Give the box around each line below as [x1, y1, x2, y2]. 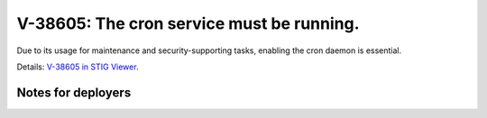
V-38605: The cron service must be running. [16, 14, 360, 33]
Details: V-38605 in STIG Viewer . [16, 61, 139, 72]
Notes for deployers [16, 85, 132, 100]
